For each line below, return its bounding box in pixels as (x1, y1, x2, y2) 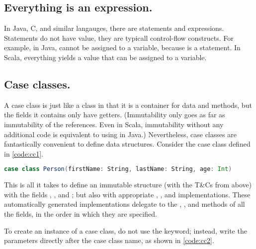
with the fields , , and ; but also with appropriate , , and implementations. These (4, 189, 251, 199)
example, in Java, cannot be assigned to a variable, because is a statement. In (4, 42, 241, 53)
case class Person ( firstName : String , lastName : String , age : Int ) (4, 166, 232, 173)
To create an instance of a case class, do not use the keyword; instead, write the (4, 225, 247, 236)
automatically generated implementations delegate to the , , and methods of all (4, 199, 245, 209)
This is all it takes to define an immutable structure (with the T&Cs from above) (4, 179, 252, 190)
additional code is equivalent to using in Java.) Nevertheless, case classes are (4, 129, 237, 139)
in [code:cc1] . (4, 148, 43, 159)
